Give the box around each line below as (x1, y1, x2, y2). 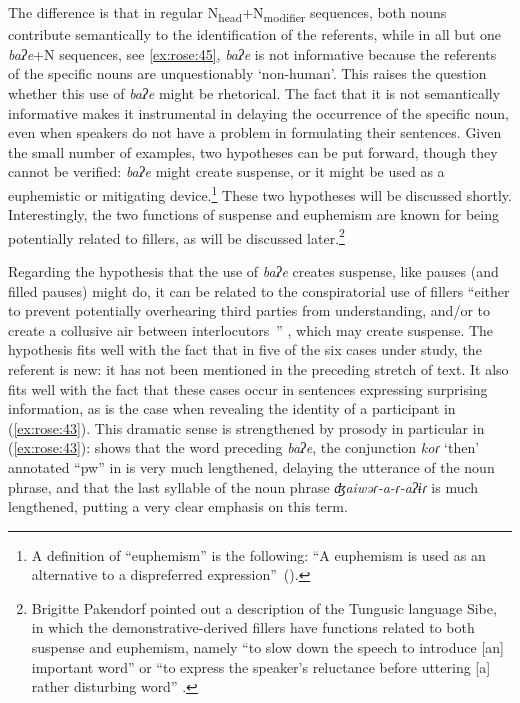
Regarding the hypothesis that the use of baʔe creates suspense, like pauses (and (8, 260, 499, 281)
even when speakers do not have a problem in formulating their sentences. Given (8, 122, 502, 143)
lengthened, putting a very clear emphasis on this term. (8, 496, 348, 517)
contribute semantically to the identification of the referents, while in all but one (8, 24, 502, 45)
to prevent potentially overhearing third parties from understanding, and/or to (8, 300, 490, 321)
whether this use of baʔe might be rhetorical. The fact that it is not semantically (8, 82, 501, 103)
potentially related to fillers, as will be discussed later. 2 (8, 224, 345, 248)
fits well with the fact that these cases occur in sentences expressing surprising (8, 378, 488, 399)
